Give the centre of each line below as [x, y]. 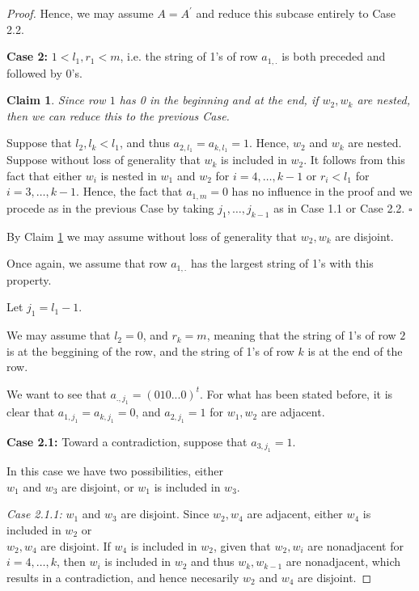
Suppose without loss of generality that [104, 160]
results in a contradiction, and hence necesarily [123, 577]
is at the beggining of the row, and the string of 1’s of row [150, 350]
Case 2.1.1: [34, 514]
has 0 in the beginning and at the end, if [219, 100]
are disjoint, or [98, 486]
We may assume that [59, 335]
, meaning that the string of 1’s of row [301, 335]
